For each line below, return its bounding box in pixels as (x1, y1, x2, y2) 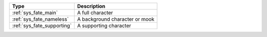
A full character (77, 9, 113, 16)
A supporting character (77, 22, 131, 29)
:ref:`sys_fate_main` (12, 9, 58, 16)
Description (77, 3, 106, 9)
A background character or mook (77, 16, 155, 22)
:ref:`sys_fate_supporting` (12, 22, 72, 29)
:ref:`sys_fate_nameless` (12, 16, 69, 22)
